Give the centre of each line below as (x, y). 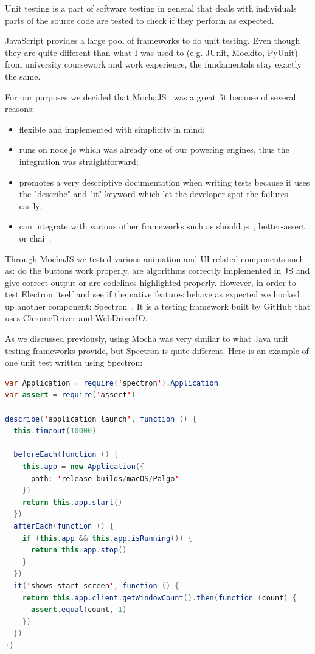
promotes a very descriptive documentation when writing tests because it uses (164, 182)
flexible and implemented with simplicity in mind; (112, 129)
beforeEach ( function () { (66, 455)
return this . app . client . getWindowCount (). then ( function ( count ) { (159, 598)
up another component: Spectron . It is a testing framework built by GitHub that (158, 306)
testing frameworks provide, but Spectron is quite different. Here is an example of (157, 350)
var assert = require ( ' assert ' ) (70, 395)
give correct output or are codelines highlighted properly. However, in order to (151, 282)
